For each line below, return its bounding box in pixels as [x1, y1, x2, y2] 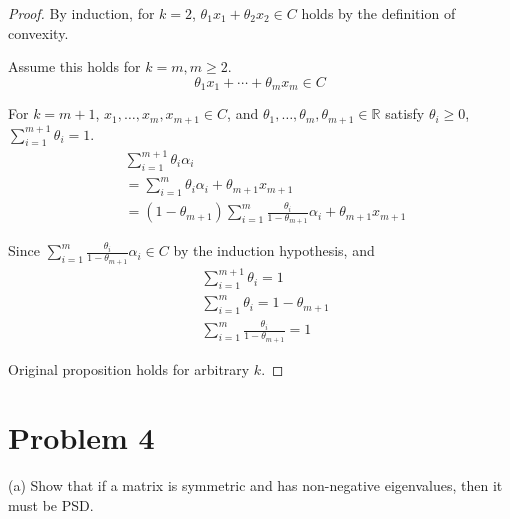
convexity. [8, 22, 69, 43]
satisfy [385, 103, 425, 124]
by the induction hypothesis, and [173, 240, 375, 261]
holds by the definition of [301, 3, 456, 23]
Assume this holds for [8, 56, 141, 77]
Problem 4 [8, 417, 155, 458]
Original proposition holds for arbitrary [8, 358, 250, 379]
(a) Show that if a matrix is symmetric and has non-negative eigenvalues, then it [8, 475, 503, 496]
